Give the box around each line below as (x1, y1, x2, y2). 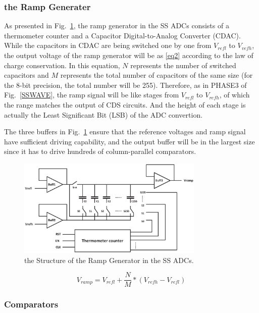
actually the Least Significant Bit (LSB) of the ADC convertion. (4, 109, 203, 120)
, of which (219, 89, 250, 100)
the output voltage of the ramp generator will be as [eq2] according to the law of (4, 50, 253, 60)
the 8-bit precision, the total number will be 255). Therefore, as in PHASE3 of (4, 79, 247, 90)
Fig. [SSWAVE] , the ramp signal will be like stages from (4, 89, 179, 100)
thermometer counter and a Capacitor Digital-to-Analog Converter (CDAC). (4, 30, 241, 40)
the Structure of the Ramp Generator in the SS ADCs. (24, 254, 194, 265)
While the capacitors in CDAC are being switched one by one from (4, 40, 212, 50)
